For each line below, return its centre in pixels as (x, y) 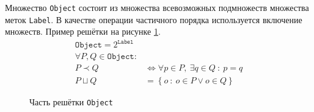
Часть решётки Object (71, 101)
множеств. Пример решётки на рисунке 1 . (83, 31)
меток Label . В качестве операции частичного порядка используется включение (154, 19)
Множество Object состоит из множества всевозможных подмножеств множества (157, 7)
